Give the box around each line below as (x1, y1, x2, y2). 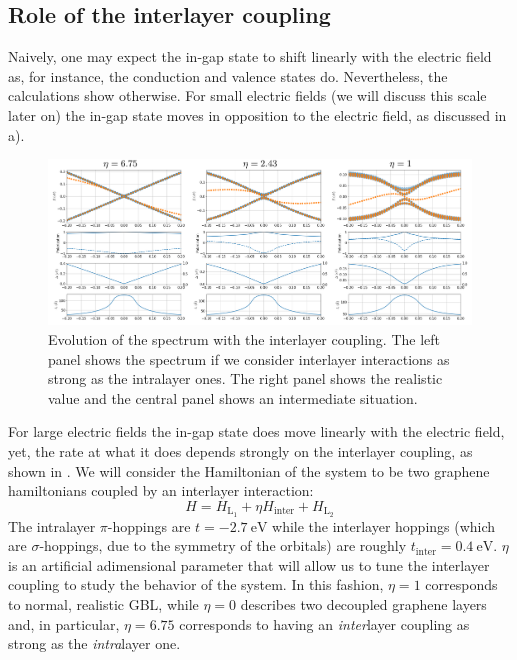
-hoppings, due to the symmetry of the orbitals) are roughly (39, 535, 407, 556)
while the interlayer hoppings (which (272, 515, 496, 536)
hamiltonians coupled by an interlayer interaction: (8, 480, 314, 501)
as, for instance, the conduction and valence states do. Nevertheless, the (8, 65, 448, 86)
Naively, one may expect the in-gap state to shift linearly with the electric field (8, 46, 492, 67)
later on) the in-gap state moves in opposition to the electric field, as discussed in (8, 104, 507, 125)
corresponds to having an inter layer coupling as (179, 613, 470, 634)
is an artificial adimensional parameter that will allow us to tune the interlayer (8, 554, 490, 575)
